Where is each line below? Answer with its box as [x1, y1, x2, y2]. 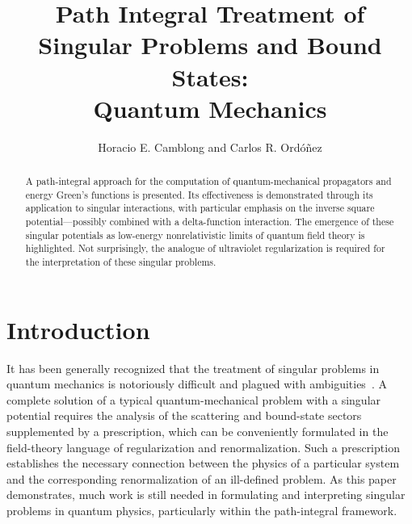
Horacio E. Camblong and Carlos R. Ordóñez [98, 138, 322, 155]
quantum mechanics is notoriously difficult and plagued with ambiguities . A [6, 375, 387, 392]
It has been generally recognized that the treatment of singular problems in [6, 359, 380, 376]
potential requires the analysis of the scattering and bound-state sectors [6, 407, 362, 424]
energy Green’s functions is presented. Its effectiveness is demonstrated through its [25, 187, 373, 201]
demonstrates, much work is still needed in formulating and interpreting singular [6, 486, 406, 503]
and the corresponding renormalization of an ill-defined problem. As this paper [6, 470, 397, 487]
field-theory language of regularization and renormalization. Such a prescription [6, 438, 400, 455]
